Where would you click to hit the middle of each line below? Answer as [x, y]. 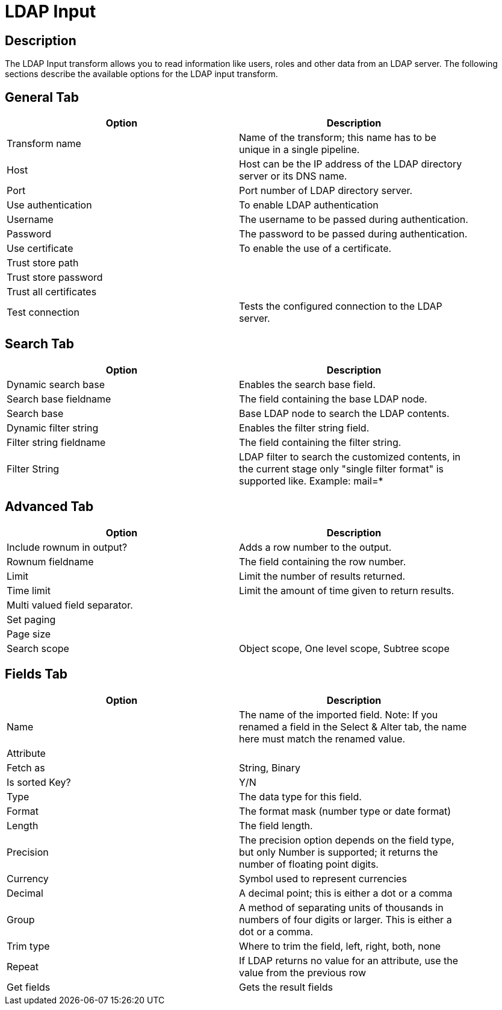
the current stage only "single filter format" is [341, 469]
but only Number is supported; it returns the [339, 852]
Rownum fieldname [50, 561]
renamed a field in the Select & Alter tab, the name [353, 726]
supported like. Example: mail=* [311, 481]
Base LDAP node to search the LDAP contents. [344, 413]
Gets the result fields [286, 987]
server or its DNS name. [293, 176]
